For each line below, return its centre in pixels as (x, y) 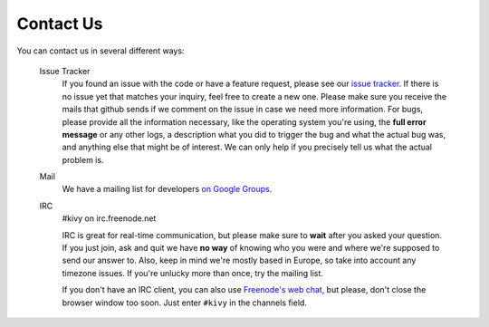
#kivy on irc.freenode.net (109, 218)
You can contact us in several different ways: (101, 51)
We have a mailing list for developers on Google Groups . (167, 189)
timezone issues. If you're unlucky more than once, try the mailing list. (192, 273)
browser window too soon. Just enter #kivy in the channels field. (185, 303)
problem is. (83, 159)
